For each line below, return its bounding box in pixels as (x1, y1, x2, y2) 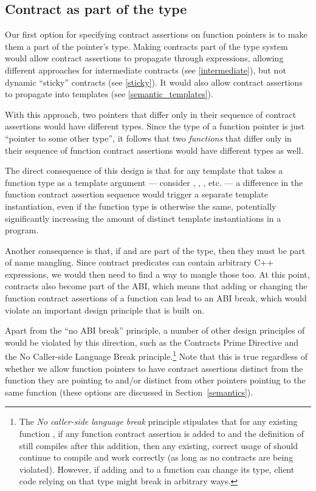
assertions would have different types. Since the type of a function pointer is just (5, 120, 305, 132)
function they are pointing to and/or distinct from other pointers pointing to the (5, 374, 306, 386)
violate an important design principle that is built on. (5, 303, 205, 316)
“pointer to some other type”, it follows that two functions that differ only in (5, 131, 292, 144)
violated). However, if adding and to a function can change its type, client (19, 462, 295, 475)
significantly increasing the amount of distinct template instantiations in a (5, 211, 281, 224)
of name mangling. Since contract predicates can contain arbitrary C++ (5, 256, 274, 269)
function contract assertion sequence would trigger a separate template (5, 188, 268, 201)
